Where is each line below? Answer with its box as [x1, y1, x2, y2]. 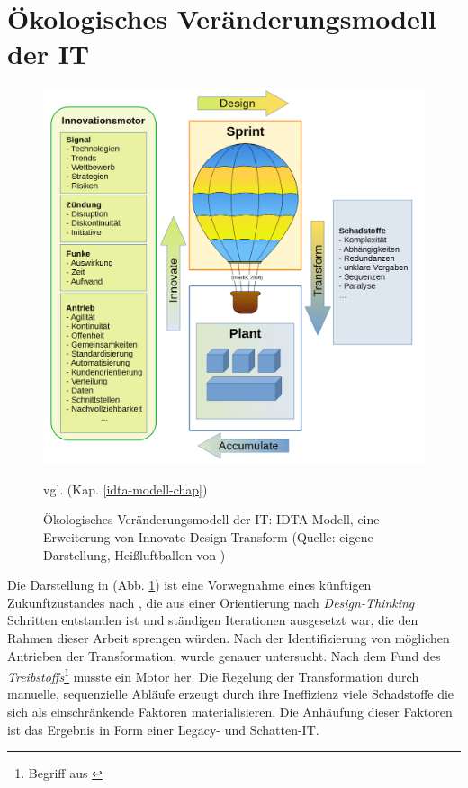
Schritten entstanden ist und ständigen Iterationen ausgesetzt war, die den [7, 611, 418, 629]
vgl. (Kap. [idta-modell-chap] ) [43, 479, 208, 498]
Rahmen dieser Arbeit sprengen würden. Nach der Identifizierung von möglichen [7, 629, 450, 648]
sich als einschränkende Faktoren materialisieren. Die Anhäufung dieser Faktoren [7, 702, 453, 721]
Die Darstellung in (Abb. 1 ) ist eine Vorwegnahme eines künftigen [7, 575, 372, 594]
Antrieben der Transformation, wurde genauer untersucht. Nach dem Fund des [7, 646, 441, 665]
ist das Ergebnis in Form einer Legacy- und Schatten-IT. [7, 720, 319, 738]
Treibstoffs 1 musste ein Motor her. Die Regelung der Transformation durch [7, 665, 419, 685]
